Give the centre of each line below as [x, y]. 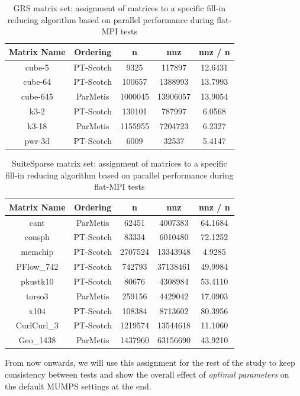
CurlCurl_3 [37, 325]
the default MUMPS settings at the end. [78, 386]
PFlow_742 [37, 266]
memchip [37, 252]
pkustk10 [37, 281]
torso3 [37, 296]
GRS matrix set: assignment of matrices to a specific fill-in [120, 8]
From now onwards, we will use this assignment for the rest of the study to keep [150, 363]
